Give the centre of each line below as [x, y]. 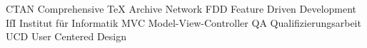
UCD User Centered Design [66, 36]
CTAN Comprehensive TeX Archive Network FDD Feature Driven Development [181, 8]
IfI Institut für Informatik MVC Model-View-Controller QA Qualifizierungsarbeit [183, 22]
